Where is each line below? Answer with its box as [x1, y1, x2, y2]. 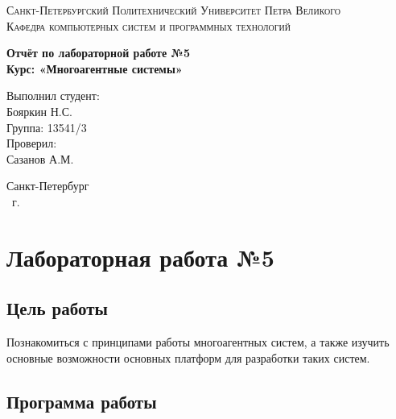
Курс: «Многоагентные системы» [6, 60, 183, 77]
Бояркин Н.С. [6, 102, 72, 119]
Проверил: [6, 135, 57, 151]
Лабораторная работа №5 [6, 240, 274, 273]
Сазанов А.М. [6, 150, 74, 167]
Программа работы [6, 388, 157, 413]
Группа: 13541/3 [6, 118, 87, 135]
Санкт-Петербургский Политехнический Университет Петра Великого [6, 2, 341, 18]
